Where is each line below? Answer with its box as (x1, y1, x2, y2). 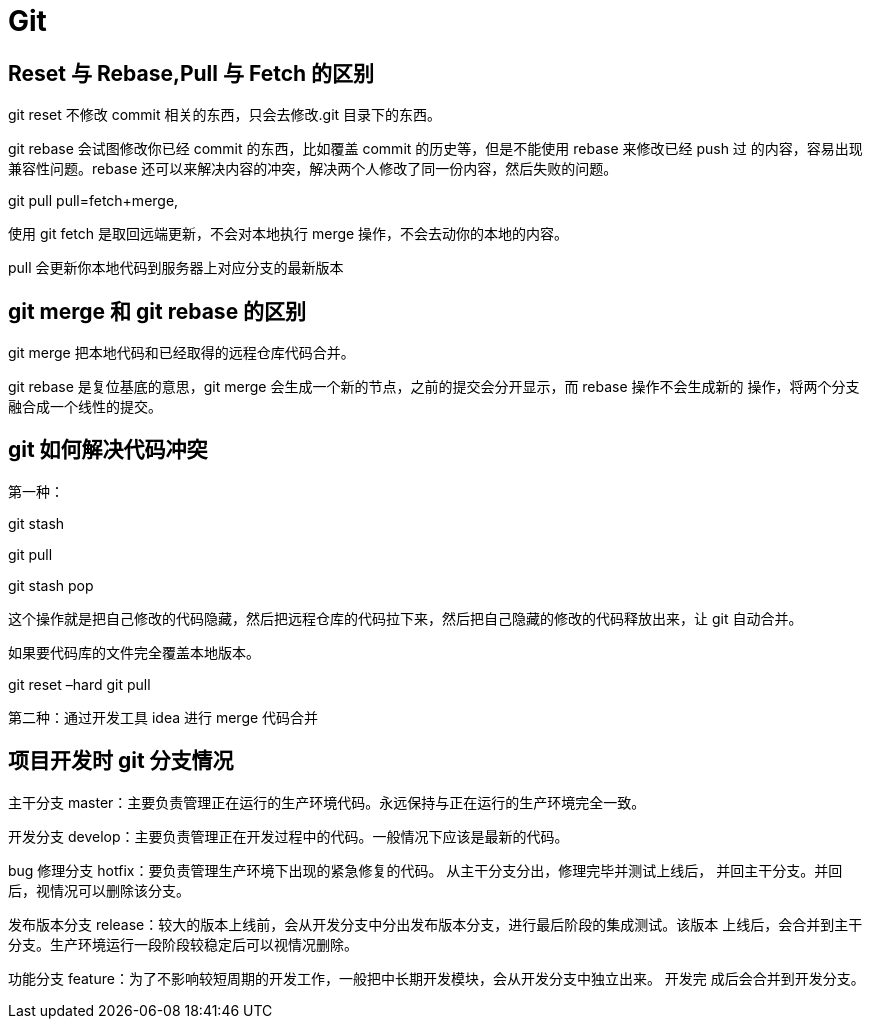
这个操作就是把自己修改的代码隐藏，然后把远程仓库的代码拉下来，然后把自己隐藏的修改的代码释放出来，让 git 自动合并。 (8, 609, 803, 627)
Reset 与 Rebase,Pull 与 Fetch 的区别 (8, 60, 375, 86)
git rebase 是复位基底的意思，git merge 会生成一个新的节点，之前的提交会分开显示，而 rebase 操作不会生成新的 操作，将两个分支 (8, 378, 860, 396)
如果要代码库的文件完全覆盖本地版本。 (8, 643, 260, 661)
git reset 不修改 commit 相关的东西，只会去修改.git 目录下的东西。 (8, 106, 442, 124)
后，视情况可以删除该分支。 (8, 881, 190, 899)
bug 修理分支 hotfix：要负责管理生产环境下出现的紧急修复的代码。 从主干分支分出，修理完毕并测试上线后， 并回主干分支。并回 (8, 861, 843, 879)
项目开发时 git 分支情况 (8, 748, 234, 774)
